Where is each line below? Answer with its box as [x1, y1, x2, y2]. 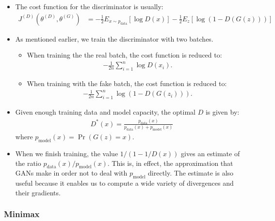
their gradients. [15, 187, 61, 197]
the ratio [15, 158, 41, 168]
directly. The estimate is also [148, 168, 234, 178]
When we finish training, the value [15, 148, 118, 158]
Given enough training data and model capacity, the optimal [15, 107, 195, 117]
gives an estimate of [181, 148, 240, 158]
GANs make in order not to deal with [15, 168, 128, 178]
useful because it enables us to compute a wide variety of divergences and [15, 178, 234, 188]
